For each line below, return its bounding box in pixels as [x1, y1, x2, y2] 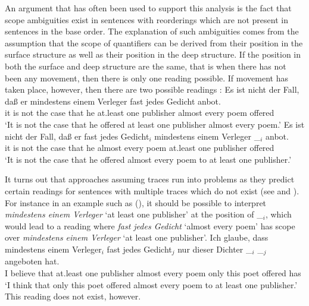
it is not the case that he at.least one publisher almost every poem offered [5, 106, 274, 119]
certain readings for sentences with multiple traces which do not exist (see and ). [5, 184, 299, 197]
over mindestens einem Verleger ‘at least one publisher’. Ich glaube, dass [5, 231, 269, 244]
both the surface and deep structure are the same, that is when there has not [5, 59, 286, 72]
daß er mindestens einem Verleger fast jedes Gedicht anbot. [5, 94, 221, 107]
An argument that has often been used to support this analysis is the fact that [5, 2, 292, 14]
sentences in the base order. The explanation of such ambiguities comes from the [5, 25, 299, 37]
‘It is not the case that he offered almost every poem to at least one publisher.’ [5, 153, 292, 165]
